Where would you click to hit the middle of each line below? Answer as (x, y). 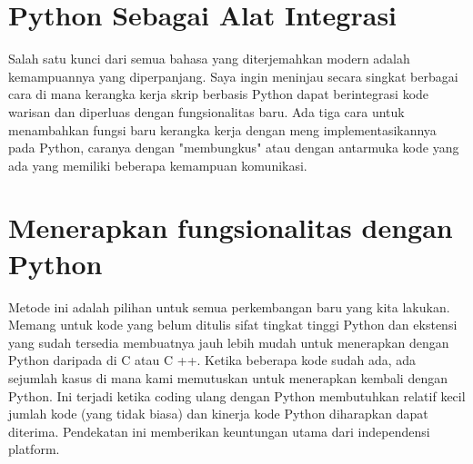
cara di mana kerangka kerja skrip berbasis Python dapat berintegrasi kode (219, 94)
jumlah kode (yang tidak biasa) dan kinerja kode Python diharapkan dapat (218, 414)
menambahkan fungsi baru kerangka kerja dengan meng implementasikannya (222, 129)
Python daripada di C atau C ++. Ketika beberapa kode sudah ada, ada (212, 360)
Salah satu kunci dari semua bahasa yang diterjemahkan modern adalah (209, 59)
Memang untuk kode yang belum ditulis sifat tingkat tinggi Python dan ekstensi (233, 325)
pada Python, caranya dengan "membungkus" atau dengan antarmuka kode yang (234, 148)
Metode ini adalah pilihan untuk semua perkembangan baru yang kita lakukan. (229, 306)
